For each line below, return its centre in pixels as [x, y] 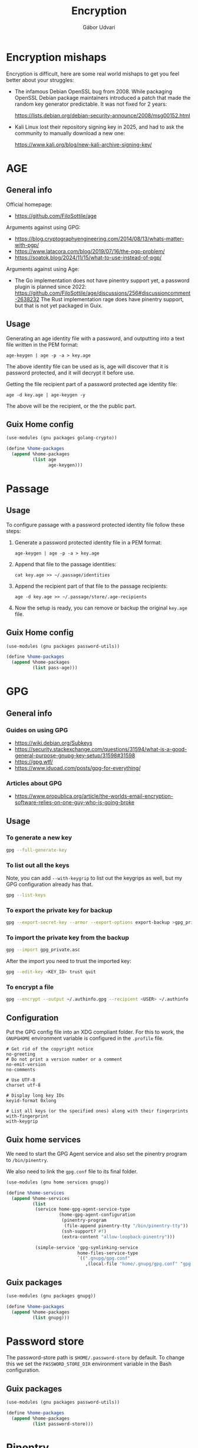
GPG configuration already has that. [49, 885]
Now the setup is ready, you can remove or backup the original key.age [101, 608]
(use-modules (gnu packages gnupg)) [51, 1296]
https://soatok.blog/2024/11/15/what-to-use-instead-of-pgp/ [88, 257]
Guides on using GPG [37, 730]
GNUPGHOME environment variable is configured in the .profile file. [85, 1038]
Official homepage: [29, 204]
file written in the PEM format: [42, 344]
